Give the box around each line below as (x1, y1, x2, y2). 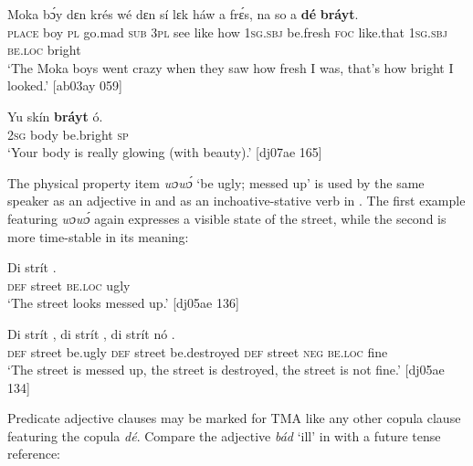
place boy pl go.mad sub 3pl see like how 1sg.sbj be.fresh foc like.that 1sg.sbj (7, 22, 447, 41)
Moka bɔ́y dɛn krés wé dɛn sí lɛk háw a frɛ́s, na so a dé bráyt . (7, 5, 359, 23)
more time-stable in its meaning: (7, 227, 189, 246)
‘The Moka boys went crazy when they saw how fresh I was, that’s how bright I (7, 58, 454, 77)
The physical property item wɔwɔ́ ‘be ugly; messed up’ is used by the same (7, 173, 425, 192)
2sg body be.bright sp (7, 124, 129, 143)
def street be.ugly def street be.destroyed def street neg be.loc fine (7, 342, 388, 361)
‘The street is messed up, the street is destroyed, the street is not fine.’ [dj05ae (7, 360, 445, 379)
